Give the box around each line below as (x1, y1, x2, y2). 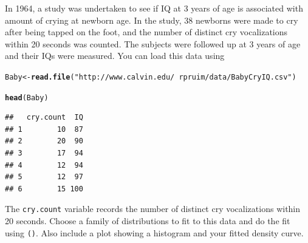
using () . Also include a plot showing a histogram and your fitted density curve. (5, 226, 304, 239)
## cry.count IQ (5, 113, 83, 122)
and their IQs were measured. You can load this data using (5, 49, 225, 62)
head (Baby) (5, 93, 49, 102)
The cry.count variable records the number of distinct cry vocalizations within (5, 202, 301, 215)
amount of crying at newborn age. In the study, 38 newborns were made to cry (5, 13, 298, 26)
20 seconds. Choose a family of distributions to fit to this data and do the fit (5, 214, 290, 227)
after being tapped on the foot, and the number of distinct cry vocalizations (5, 26, 288, 38)
